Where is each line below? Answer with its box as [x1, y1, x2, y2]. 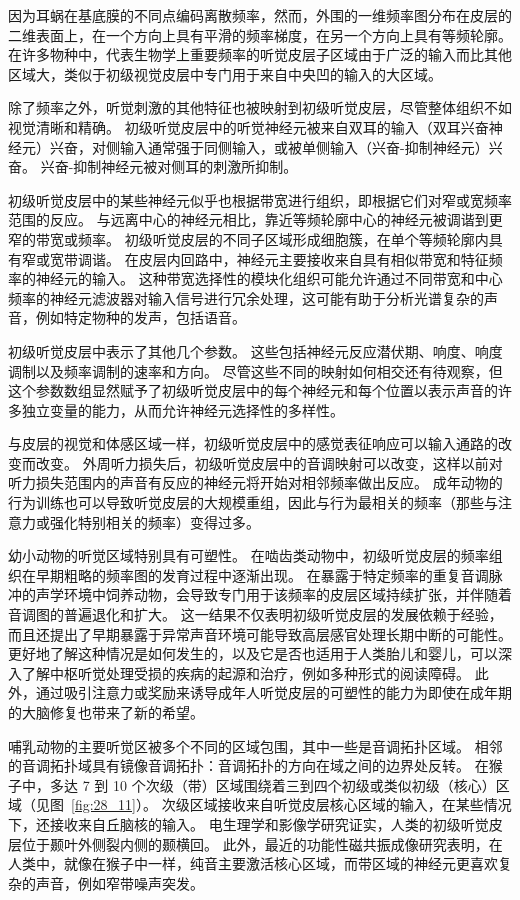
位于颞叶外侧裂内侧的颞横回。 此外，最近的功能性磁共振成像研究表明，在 [21, 833, 503, 854]
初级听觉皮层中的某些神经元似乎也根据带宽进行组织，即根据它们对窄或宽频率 [8, 189, 512, 210]
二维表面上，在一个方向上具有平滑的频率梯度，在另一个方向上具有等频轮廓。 [8, 24, 512, 45]
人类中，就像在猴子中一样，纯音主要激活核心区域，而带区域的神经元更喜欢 [8, 853, 498, 874]
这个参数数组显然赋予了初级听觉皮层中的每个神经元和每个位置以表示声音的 [8, 380, 498, 401]
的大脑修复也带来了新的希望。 [8, 702, 204, 722]
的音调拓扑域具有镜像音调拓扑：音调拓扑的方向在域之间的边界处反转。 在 [8, 755, 489, 776]
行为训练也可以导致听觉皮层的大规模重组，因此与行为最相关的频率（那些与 [8, 492, 498, 513]
